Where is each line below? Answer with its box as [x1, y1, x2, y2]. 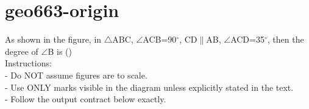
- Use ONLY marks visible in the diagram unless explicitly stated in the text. [5, 80, 294, 93]
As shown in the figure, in [5, 33, 102, 46]
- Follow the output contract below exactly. [5, 93, 166, 105]
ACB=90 [143, 33, 177, 46]
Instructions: [5, 57, 52, 69]
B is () [48, 44, 72, 57]
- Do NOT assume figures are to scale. [5, 68, 147, 81]
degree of [5, 44, 38, 57]
